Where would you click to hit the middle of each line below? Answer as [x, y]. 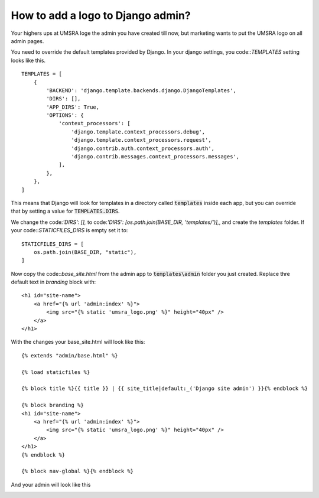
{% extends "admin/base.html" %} [70, 355]
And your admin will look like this [51, 484]
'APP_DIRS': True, [73, 107]
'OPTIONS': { [65, 115]
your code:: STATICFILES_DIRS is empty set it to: [69, 230]
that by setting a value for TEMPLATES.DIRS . [65, 211]
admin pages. [27, 41]
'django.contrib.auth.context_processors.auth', [143, 148]
